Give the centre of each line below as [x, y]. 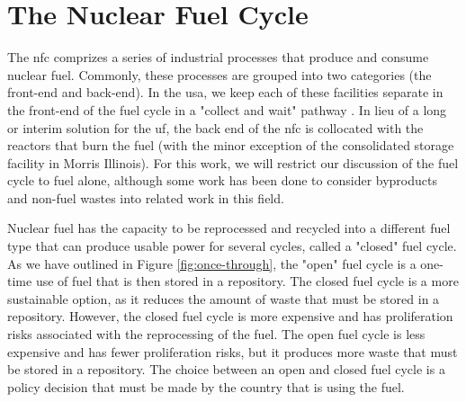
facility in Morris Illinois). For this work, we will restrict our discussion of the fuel [233, 162]
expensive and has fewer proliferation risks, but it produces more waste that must [233, 351]
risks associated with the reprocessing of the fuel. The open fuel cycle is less [216, 334]
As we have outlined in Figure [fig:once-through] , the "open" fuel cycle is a [212, 263]
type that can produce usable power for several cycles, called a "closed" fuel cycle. [232, 246]
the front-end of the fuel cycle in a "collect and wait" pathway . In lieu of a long [227, 109]
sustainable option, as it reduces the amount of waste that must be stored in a [224, 298]
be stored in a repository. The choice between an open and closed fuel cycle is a [226, 369]
